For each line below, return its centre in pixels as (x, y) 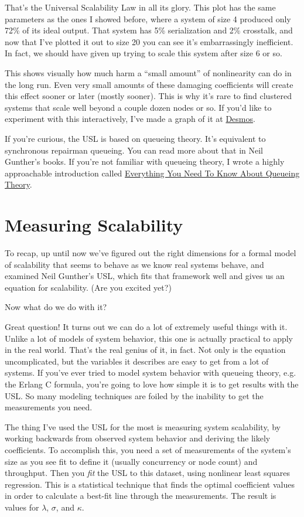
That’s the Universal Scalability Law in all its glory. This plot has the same (140, 7)
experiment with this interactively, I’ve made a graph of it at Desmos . (130, 119)
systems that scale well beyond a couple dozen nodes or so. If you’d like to (138, 107)
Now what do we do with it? (56, 307)
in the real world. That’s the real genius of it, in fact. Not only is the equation (145, 350)
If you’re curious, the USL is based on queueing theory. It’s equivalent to (135, 138)
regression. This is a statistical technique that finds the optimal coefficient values (150, 484)
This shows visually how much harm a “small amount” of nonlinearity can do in (148, 72)
